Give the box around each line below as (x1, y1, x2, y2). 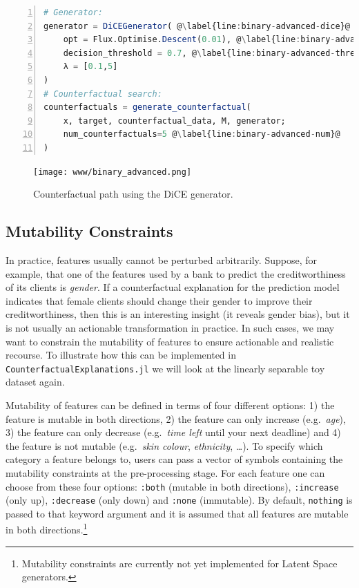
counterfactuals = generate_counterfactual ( (43, 102, 251, 113)
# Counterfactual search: (43, 88, 162, 99)
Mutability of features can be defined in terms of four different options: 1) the (6, 397, 335, 412)
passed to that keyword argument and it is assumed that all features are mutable (6, 506, 349, 520)
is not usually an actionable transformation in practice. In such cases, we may (6, 320, 335, 334)
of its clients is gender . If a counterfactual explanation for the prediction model (6, 280, 340, 294)
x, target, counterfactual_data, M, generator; (63, 115, 286, 126)
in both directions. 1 (6, 520, 88, 537)
